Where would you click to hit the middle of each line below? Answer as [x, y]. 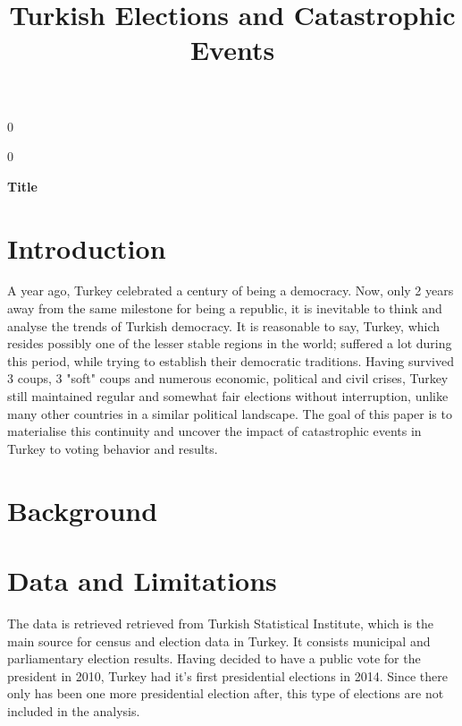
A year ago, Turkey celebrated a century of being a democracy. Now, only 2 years [231, 290]
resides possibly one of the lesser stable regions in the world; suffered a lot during [230, 343]
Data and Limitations [142, 580]
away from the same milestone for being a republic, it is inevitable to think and [225, 308]
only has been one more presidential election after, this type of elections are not [226, 693]
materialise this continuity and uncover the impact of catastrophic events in [214, 431]
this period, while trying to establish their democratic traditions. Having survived [231, 360]
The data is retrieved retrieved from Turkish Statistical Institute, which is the [221, 623]
